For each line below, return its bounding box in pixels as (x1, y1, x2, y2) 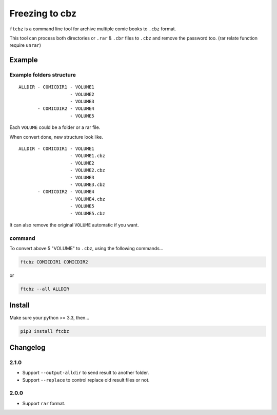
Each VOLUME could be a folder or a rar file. (9, 124, 101, 130)
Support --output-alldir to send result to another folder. (22, 370, 149, 376)
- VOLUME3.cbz (70, 181, 105, 187)
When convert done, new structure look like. (9, 134, 104, 140)
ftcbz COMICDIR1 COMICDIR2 (20, 259, 88, 265)
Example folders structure (9, 71, 76, 79)
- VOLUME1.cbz (70, 153, 105, 159)
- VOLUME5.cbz (70, 211, 105, 216)
